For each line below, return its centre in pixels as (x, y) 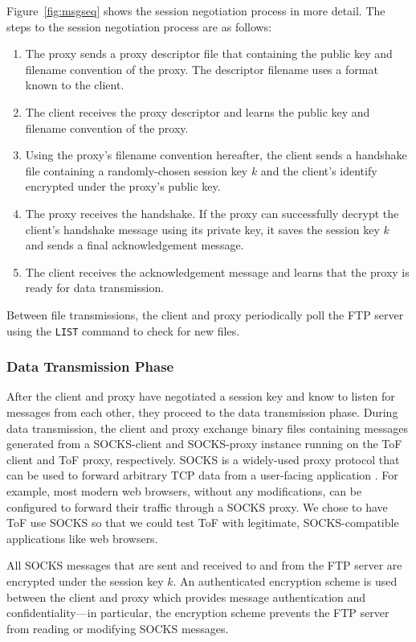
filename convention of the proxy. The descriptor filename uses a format (202, 69)
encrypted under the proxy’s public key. (123, 186)
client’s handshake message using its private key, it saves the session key (202, 229)
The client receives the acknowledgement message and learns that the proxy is (217, 272)
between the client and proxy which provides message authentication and (186, 597)
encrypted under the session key (85, 580)
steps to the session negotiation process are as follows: (139, 26)
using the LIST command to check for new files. (123, 330)
